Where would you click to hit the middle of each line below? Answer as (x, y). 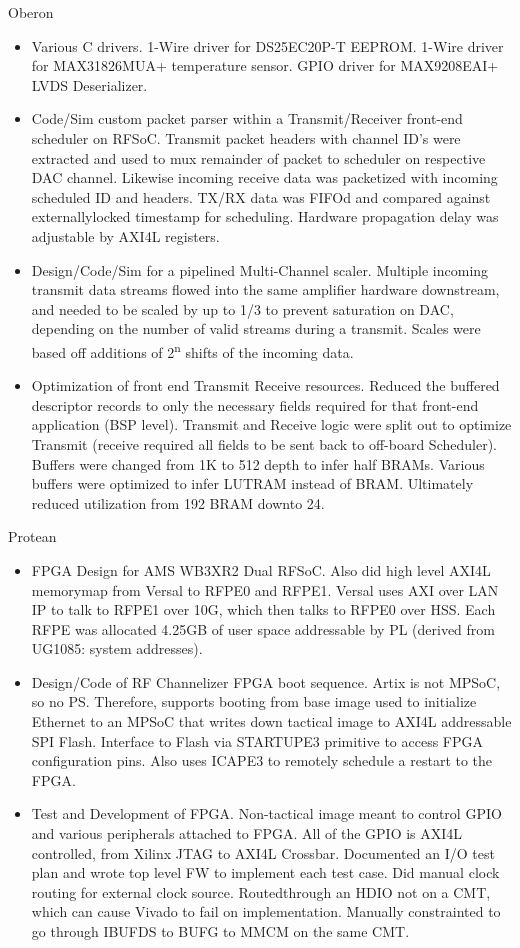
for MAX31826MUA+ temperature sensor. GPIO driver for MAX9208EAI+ (265, 65)
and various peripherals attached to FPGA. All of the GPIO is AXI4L (247, 833)
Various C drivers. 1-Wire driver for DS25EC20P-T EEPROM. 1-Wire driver (267, 45)
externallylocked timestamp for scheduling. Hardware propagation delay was (265, 216)
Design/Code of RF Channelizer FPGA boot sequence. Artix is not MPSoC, (266, 681)
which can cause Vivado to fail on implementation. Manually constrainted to (266, 911)
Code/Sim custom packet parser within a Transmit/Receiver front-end (247, 118)
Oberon (31, 12)
